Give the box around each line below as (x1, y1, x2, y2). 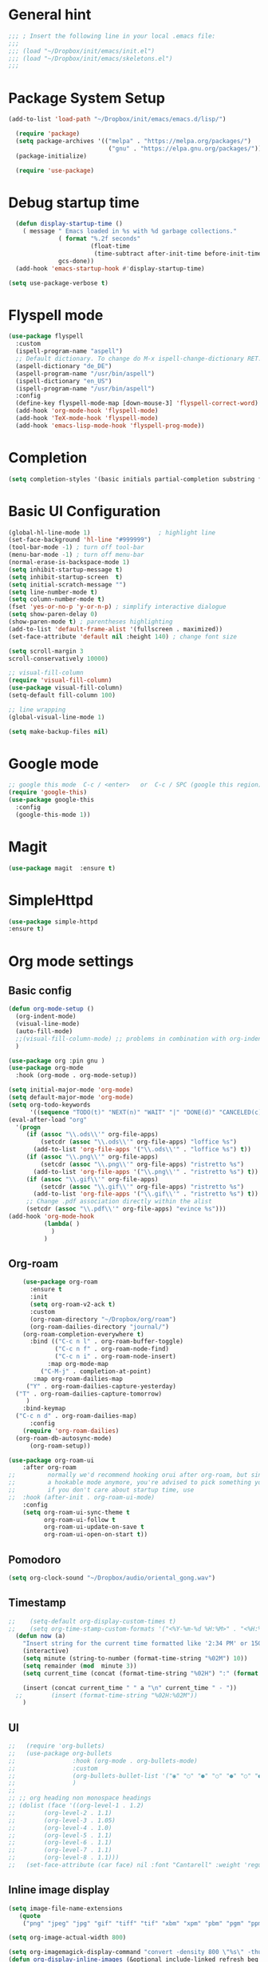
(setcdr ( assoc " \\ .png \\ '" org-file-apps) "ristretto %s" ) (40, 1160, 245, 1168)
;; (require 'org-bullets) (8, 1742, 105, 1750)
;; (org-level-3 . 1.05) (8, 1816, 116, 1824)
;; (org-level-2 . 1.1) (8, 1808, 112, 1817)
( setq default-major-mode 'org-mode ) (8, 1094, 134, 1102)
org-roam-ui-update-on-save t (43, 1523, 145, 1532)
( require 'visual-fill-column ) (8, 676, 112, 685)
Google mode (8, 755, 100, 773)
